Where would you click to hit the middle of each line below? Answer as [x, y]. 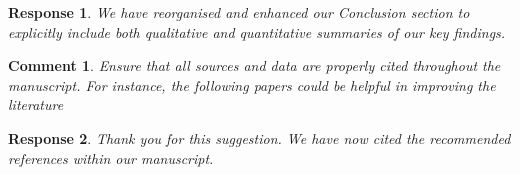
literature [36, 104]
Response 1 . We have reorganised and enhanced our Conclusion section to [239, 12]
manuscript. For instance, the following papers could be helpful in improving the [252, 84]
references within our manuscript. [111, 157]
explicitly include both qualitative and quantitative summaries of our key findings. [257, 31]
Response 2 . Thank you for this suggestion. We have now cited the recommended [259, 137]
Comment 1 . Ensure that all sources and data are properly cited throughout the [254, 65]
